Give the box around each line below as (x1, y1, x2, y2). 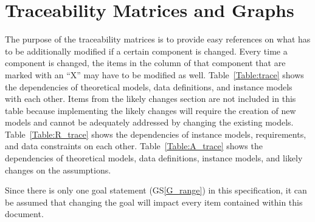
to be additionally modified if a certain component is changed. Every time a (5, 44, 288, 57)
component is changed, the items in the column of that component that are (5, 56, 286, 69)
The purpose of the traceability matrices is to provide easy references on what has (5, 33, 311, 45)
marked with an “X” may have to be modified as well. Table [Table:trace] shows (5, 68, 304, 81)
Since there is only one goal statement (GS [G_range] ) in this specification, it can (5, 184, 307, 197)
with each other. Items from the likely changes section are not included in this (5, 92, 296, 105)
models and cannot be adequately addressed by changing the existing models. (5, 116, 294, 129)
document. (5, 207, 44, 220)
